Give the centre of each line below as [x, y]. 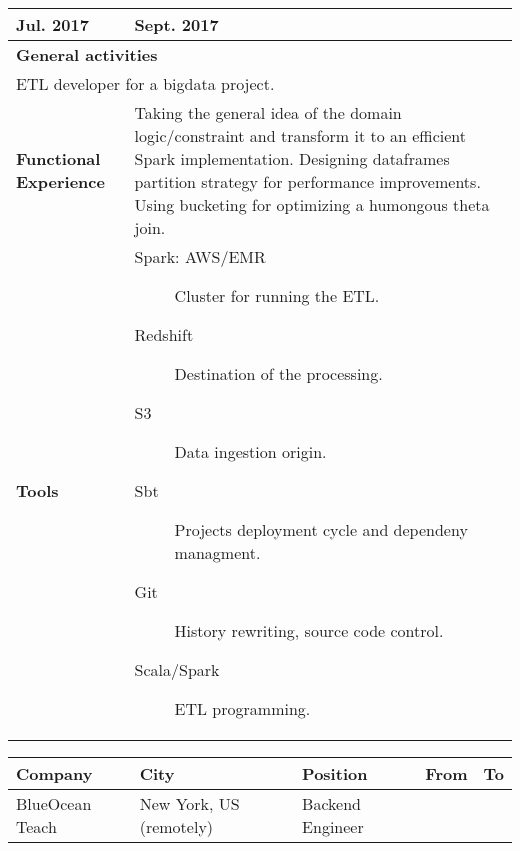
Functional [58, 158]
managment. [217, 552]
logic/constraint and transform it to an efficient [300, 135]
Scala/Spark [177, 669]
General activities [87, 54]
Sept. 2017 [176, 24]
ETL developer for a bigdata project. [145, 83]
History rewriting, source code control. [309, 630]
